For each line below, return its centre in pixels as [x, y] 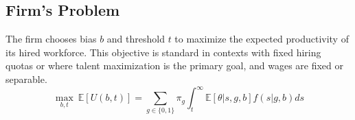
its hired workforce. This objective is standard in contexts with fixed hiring [163, 52]
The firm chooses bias [51, 39]
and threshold [136, 39]
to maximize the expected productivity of [262, 39]
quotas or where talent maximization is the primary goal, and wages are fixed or [174, 65]
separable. [26, 79]
